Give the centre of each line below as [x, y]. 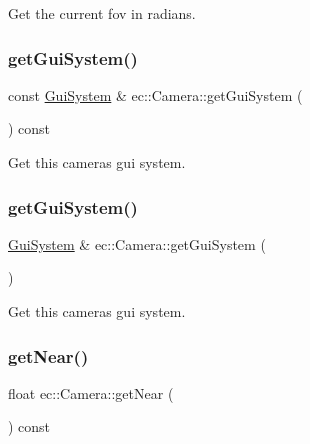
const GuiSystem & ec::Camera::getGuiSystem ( [155, 94]
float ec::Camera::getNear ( [91, 392]
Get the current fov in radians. [102, 13]
